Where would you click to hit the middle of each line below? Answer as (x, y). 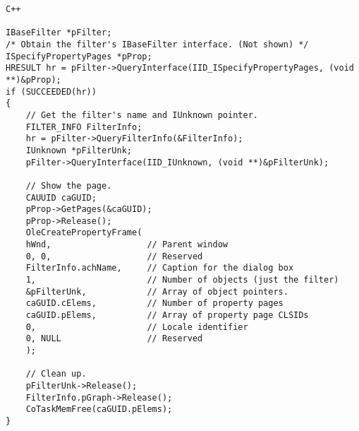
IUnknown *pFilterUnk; (79, 150)
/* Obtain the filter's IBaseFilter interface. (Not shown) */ (157, 44)
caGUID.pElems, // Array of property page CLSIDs (167, 315)
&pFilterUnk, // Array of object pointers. (157, 291)
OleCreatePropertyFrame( (84, 233)
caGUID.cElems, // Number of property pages (154, 303)
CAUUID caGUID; (61, 197)
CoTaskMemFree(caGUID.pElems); (99, 409)
